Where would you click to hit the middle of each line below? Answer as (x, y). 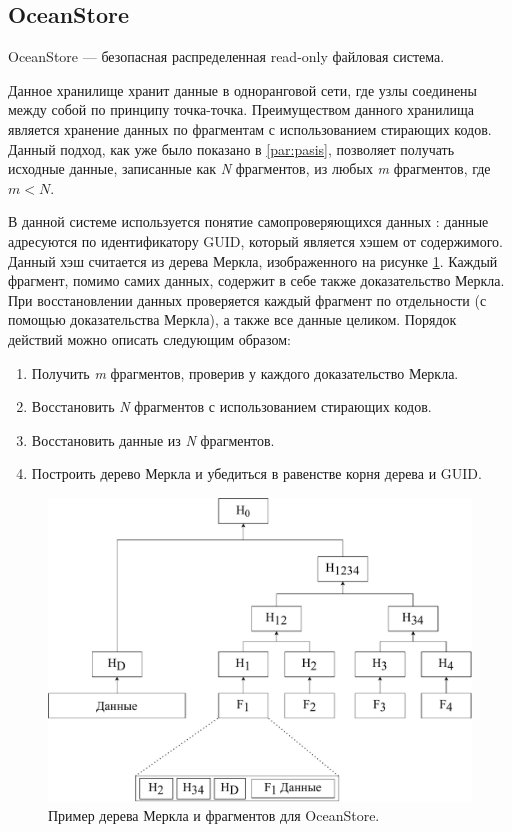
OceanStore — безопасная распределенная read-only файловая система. (226, 56)
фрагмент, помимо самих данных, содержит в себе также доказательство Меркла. (256, 280)
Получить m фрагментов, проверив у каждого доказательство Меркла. (245, 372)
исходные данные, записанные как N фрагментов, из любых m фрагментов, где (249, 168)
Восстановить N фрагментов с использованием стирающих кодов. (231, 406)
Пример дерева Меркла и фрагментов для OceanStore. (214, 815)
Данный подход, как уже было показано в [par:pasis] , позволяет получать (231, 148)
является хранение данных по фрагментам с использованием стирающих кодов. (250, 128)
